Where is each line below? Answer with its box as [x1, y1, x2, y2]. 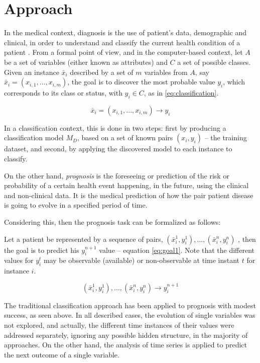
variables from [144, 66, 188, 77]
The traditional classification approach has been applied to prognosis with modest [4, 300, 256, 310]
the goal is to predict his [4, 244, 79, 255]
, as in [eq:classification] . [144, 87, 219, 98]
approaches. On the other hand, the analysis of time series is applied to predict [4, 339, 247, 350]
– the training [204, 132, 247, 143]
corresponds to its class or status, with [4, 87, 122, 98]
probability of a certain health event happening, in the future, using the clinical [4, 180, 249, 191]
